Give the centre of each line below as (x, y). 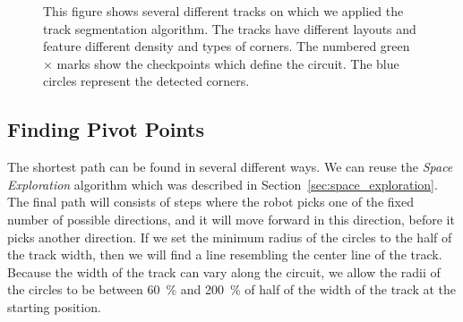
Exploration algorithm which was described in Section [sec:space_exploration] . (223, 184)
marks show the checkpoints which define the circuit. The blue (228, 63)
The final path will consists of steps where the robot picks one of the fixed (210, 202)
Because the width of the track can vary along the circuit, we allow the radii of (224, 271)
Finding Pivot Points (106, 129)
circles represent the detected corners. (146, 81)
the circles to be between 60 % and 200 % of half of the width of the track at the (232, 289)
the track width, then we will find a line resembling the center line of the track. (225, 254)
